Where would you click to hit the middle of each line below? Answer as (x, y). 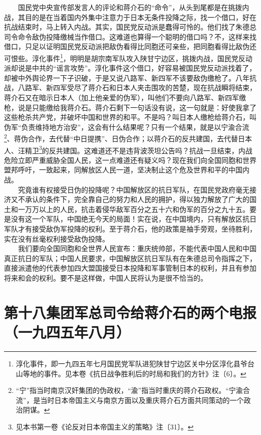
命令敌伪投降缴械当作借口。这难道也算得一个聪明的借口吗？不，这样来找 (137, 36)
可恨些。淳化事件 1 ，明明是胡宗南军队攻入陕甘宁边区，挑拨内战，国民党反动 (128, 57)
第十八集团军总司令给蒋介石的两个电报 (130, 312)
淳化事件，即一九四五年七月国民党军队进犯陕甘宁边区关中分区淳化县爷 (132, 363)
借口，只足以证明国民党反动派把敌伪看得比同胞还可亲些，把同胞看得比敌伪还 (130, 46)
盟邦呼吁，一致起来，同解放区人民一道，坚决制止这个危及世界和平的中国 (123, 170)
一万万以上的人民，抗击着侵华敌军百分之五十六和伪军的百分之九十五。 (134, 209)
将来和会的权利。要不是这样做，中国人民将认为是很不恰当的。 (106, 278)
